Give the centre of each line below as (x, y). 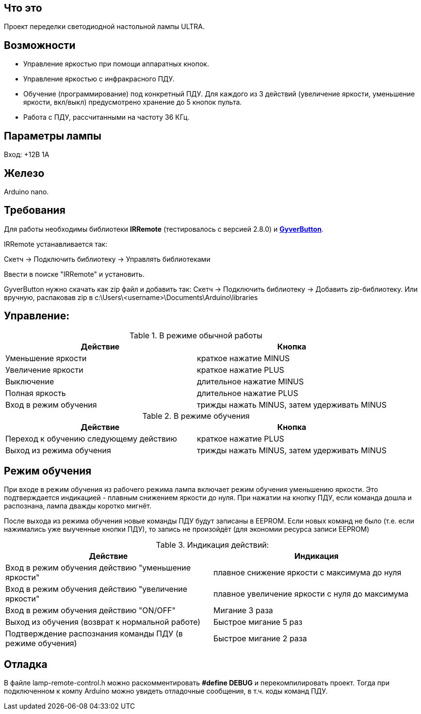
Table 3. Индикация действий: (212, 545)
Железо (24, 173)
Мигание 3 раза (243, 611)
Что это (23, 8)
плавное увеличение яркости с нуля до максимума (311, 594)
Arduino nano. (26, 191)
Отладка (26, 664)
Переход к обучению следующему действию (91, 438)
